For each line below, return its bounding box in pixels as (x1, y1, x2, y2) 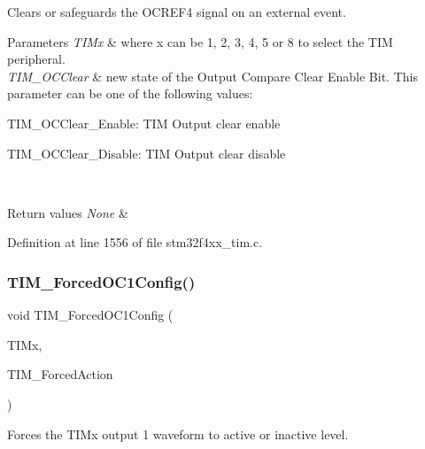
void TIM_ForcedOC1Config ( (7, 306, 174, 324)
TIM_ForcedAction (7, 365, 113, 383)
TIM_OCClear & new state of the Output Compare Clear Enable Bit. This (7, 66, 418, 85)
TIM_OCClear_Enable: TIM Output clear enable (7, 113, 281, 132)
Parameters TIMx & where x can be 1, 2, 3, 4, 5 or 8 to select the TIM (7, 32, 393, 50)
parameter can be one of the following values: (7, 84, 253, 103)
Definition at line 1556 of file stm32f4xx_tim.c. (7, 233, 263, 252)
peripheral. (7, 50, 66, 68)
